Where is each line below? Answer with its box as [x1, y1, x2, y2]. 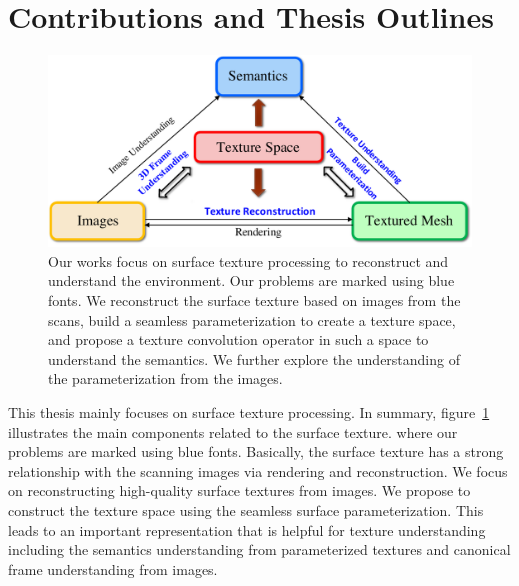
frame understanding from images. [8, 558, 218, 579]
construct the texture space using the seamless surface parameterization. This [8, 499, 484, 520]
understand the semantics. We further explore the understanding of [48, 348, 460, 369]
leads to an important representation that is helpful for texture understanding [8, 519, 486, 540]
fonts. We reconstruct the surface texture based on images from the [48, 290, 461, 311]
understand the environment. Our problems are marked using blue [48, 270, 455, 291]
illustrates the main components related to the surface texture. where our [8, 421, 458, 442]
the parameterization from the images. [48, 368, 283, 389]
